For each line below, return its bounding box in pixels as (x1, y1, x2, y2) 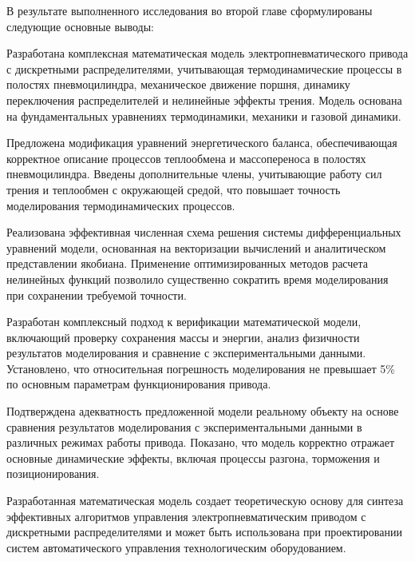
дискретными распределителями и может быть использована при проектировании (6, 523, 402, 540)
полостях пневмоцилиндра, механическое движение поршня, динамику (6, 76, 350, 93)
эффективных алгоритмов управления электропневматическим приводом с (6, 507, 366, 524)
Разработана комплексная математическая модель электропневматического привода (6, 45, 409, 62)
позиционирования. (6, 465, 100, 482)
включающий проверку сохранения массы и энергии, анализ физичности (6, 328, 360, 345)
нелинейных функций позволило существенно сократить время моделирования (6, 270, 389, 287)
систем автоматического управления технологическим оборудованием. (6, 539, 346, 555)
